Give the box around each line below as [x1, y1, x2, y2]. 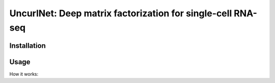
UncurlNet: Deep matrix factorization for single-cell [9, 8, 232, 19]
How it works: [9, 71, 39, 77]
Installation [9, 41, 46, 50]
